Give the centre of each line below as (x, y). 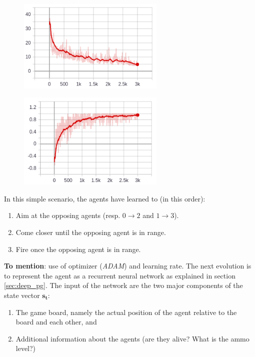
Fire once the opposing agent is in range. (78, 249)
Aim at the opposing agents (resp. (68, 215)
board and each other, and (56, 322)
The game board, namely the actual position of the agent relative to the (126, 312)
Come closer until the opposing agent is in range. (91, 232)
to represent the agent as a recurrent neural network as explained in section (120, 275)
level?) (26, 348)
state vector (22, 295)
